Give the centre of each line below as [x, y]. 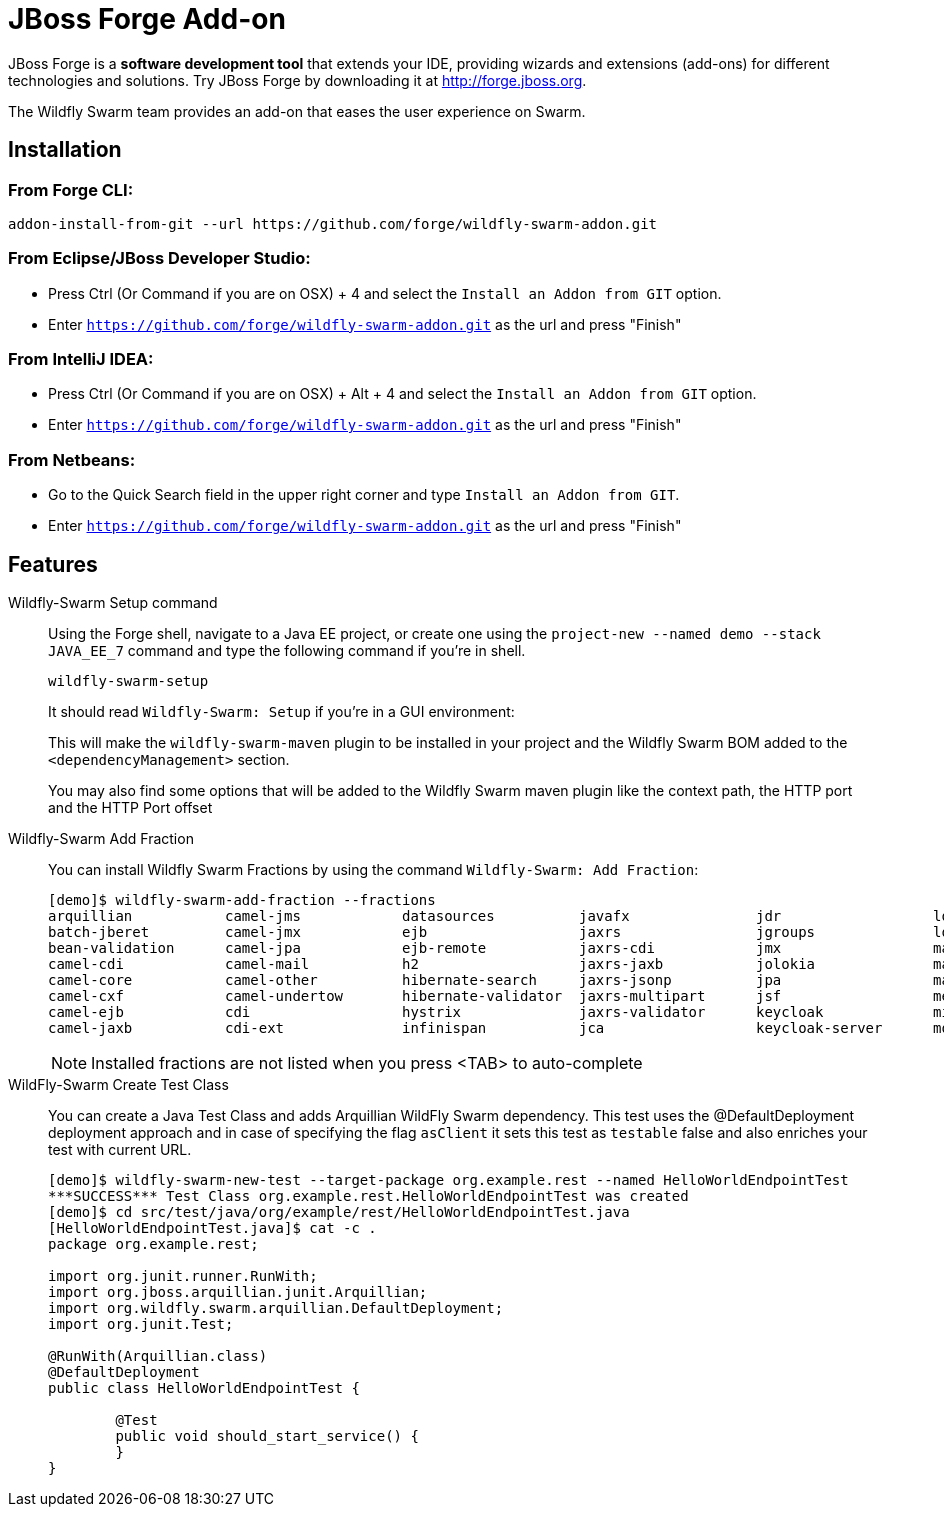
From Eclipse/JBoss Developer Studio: [159, 258]
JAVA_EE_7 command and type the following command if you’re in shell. [287, 651]
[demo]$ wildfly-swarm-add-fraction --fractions [242, 900]
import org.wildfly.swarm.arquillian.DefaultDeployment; [276, 1308]
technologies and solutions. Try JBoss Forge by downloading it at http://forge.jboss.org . [297, 80]
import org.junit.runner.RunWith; [183, 1276]
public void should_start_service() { [267, 1436]
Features [53, 564]
